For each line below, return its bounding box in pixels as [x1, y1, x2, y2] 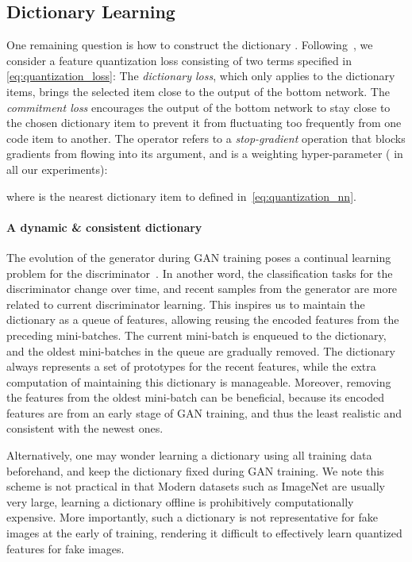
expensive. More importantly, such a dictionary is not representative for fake [6, 509, 379, 525]
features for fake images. [6, 540, 125, 556]
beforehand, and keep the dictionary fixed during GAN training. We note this [6, 462, 384, 479]
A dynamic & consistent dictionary [6, 218, 202, 235]
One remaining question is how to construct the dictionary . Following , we [6, 37, 373, 53]
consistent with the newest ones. [6, 420, 164, 437]
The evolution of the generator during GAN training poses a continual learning [6, 248, 391, 265]
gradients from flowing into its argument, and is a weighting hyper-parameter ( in [6, 145, 403, 162]
